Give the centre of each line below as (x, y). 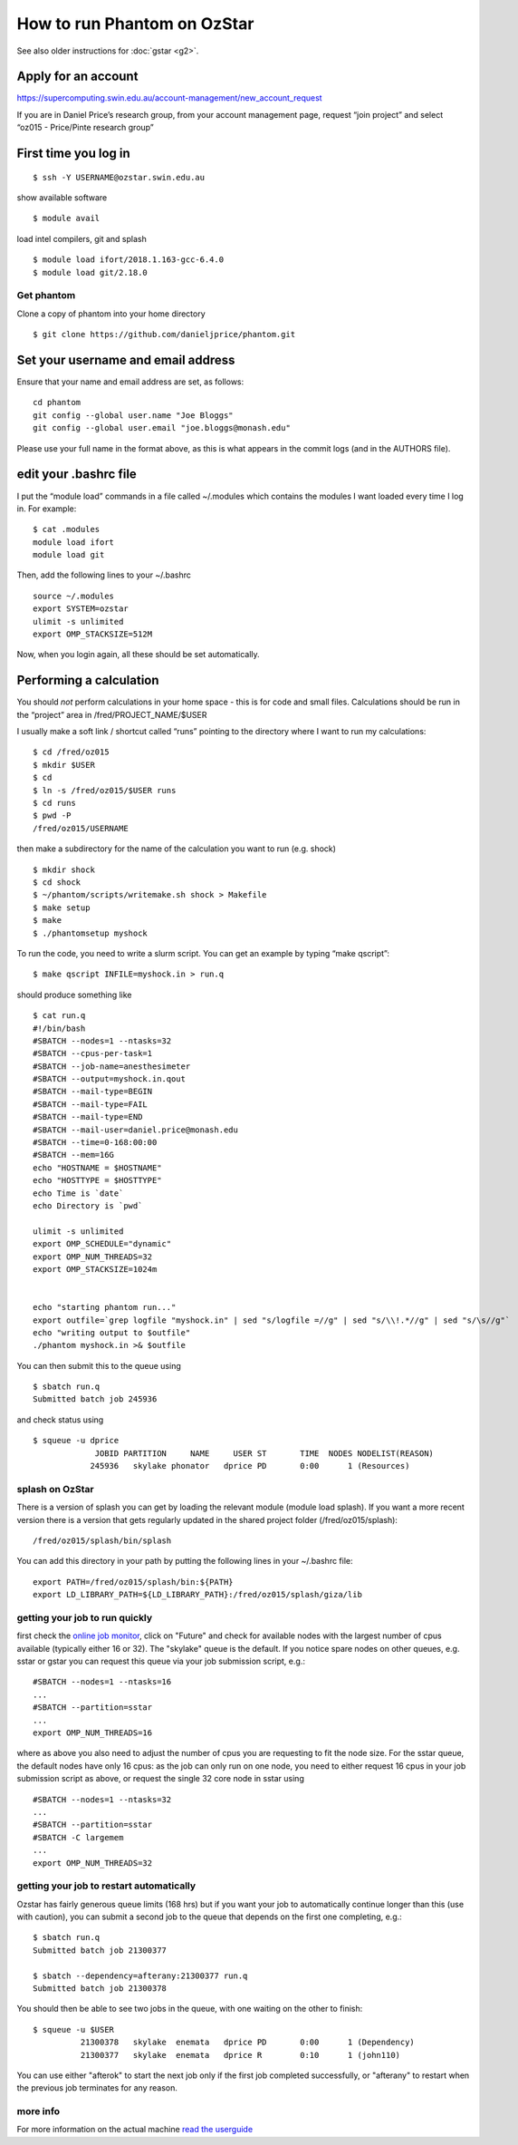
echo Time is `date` (78, 1193)
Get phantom (46, 296)
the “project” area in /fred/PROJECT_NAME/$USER (112, 714)
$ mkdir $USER (64, 765)
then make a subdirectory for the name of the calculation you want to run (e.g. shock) (177, 849)
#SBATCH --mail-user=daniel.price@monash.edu (136, 1130)
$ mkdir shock (64, 869)
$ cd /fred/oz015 (71, 752)
